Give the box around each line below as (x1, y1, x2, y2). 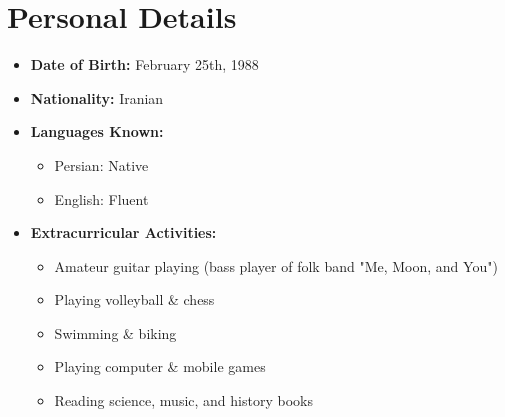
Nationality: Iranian (30, 87, 164, 108)
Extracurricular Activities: (30, 222, 217, 243)
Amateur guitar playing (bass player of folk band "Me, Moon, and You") (54, 255, 498, 276)
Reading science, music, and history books (54, 390, 313, 411)
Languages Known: (30, 121, 164, 142)
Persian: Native (54, 154, 149, 175)
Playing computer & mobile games (54, 356, 266, 377)
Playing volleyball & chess (54, 289, 215, 310)
